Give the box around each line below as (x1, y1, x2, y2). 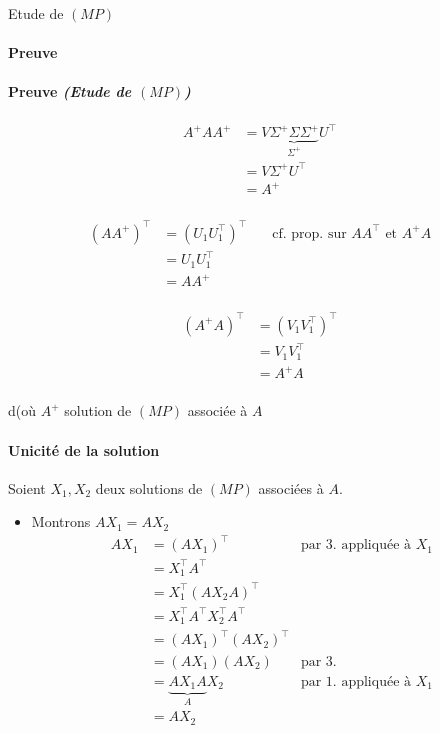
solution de (64, 400, 132, 421)
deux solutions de (95, 477, 203, 498)
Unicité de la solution (8, 439, 160, 460)
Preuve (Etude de (8, 81, 132, 102)
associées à (258, 477, 324, 498)
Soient (8, 477, 46, 498)
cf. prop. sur (272, 226, 347, 241)
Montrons (31, 511, 91, 532)
